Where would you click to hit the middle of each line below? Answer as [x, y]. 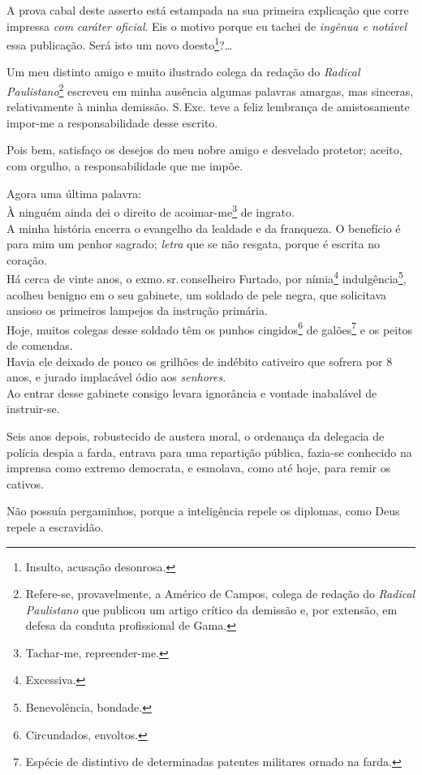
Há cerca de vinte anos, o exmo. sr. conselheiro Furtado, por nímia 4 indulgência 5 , [207, 277]
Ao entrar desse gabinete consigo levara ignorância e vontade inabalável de [192, 392]
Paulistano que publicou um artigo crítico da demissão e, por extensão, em [211, 609]
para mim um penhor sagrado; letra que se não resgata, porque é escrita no [193, 244]
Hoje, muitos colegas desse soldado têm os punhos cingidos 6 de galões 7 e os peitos [210, 328]
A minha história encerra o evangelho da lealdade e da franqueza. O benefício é [204, 228]
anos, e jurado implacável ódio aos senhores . [116, 377]
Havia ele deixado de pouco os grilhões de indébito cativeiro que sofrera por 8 [200, 361]
